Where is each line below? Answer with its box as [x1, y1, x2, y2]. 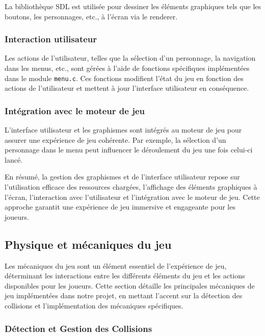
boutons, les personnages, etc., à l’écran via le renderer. [5, 11, 178, 21]
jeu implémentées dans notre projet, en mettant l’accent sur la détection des [5, 290, 243, 301]
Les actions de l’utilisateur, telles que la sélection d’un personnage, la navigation [5, 53, 256, 63]
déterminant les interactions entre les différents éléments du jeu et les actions [5, 270, 245, 281]
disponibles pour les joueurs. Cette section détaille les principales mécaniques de [5, 280, 255, 291]
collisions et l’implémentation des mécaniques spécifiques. [5, 300, 183, 311]
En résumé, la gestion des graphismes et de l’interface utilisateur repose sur [5, 171, 240, 182]
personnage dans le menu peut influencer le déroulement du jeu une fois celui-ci [5, 144, 253, 155]
